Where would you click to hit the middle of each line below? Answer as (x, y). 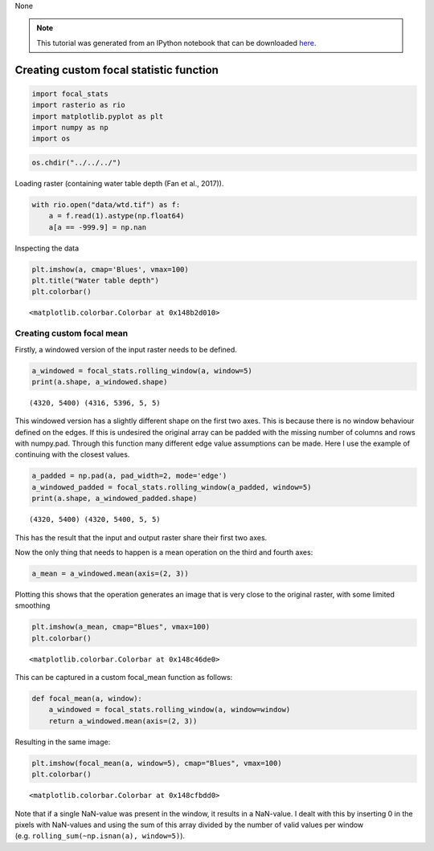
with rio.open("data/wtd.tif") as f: (106, 204)
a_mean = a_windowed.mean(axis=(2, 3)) (110, 573)
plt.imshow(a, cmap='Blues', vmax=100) (110, 269)
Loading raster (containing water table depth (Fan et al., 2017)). (119, 183)
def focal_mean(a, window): (87, 699)
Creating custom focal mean (72, 333)
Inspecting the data (47, 248)
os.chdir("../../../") (76, 162)
